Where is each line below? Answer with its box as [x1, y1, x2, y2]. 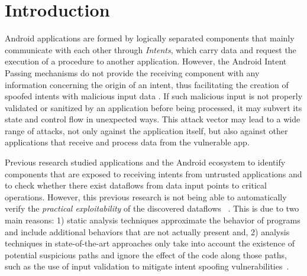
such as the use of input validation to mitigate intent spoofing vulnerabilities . [5, 260, 289, 272]
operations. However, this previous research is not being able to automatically [5, 190, 287, 203]
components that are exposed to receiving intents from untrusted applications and [5, 167, 302, 180]
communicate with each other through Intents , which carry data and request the [5, 43, 296, 56]
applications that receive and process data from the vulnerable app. [5, 136, 250, 148]
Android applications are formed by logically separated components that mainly [5, 32, 295, 44]
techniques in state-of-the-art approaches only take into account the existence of [5, 237, 295, 249]
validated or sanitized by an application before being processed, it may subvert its [5, 101, 302, 113]
